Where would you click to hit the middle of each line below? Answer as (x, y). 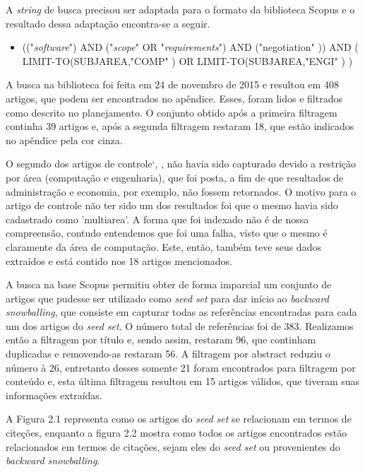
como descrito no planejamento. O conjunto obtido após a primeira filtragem (172, 112)
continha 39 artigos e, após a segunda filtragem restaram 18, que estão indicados (180, 126)
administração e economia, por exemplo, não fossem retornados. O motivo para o (181, 191)
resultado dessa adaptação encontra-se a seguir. (108, 23)
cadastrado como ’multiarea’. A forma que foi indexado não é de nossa (157, 219)
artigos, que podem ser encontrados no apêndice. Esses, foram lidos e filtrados (174, 98)
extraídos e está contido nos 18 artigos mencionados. (119, 260)
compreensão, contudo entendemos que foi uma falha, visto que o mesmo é (167, 233)
